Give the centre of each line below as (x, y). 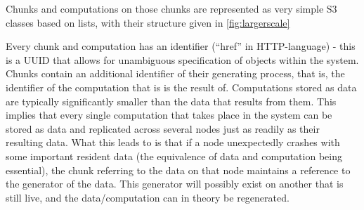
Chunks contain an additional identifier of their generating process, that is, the (175, 73)
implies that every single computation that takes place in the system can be (169, 115)
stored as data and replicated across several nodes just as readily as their (163, 128)
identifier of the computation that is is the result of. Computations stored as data (181, 87)
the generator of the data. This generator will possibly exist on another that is (175, 184)
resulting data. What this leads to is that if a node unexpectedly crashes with (173, 142)
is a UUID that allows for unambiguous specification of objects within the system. (182, 59)
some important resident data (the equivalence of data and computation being (174, 156)
